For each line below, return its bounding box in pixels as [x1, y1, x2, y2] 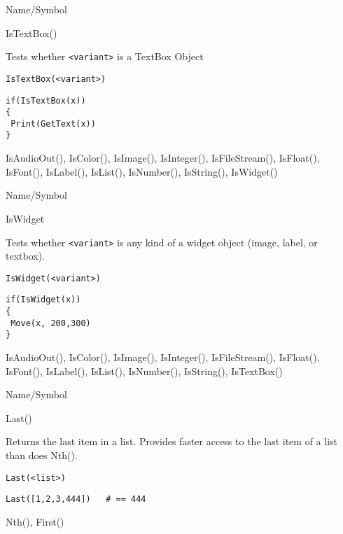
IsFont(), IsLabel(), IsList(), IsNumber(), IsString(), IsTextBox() [6, 363, 283, 378]
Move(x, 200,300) [10, 318, 91, 328]
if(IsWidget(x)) [6, 295, 81, 305]
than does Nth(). [6, 448, 78, 462]
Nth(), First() [6, 514, 64, 528]
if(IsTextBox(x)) [6, 95, 86, 106]
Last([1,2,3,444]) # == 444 [6, 494, 146, 505]
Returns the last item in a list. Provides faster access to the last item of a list [6, 434, 338, 449]
